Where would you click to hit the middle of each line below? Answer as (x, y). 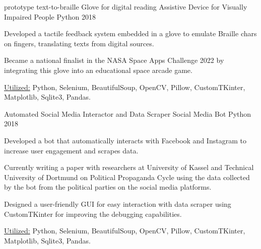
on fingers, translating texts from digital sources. (79, 43)
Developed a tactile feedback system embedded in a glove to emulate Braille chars (130, 33)
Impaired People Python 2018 (50, 16)
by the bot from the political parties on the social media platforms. (108, 187)
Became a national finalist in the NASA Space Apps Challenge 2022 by (114, 60)
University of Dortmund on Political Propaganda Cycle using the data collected (127, 177)
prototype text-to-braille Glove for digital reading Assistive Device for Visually (126, 7)
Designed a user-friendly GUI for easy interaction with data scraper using (118, 203)
